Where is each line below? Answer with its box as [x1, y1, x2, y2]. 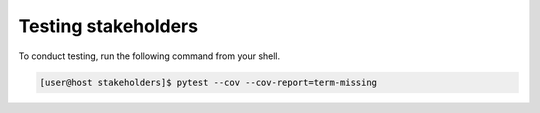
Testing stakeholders [18, 15, 199, 37]
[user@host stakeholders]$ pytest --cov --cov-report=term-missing [39, 76, 378, 88]
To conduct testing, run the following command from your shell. [18, 50, 281, 62]
